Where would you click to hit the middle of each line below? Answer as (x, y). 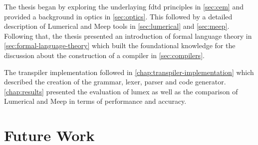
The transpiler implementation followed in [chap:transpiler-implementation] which (129, 72)
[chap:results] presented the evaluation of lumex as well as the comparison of (121, 91)
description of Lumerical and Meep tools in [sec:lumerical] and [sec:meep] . (117, 26)
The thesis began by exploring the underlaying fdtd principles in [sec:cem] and (124, 6)
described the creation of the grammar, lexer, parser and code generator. (115, 82)
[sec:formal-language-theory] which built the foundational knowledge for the (120, 45)
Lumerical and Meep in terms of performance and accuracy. (95, 101)
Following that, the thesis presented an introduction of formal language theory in (128, 36)
